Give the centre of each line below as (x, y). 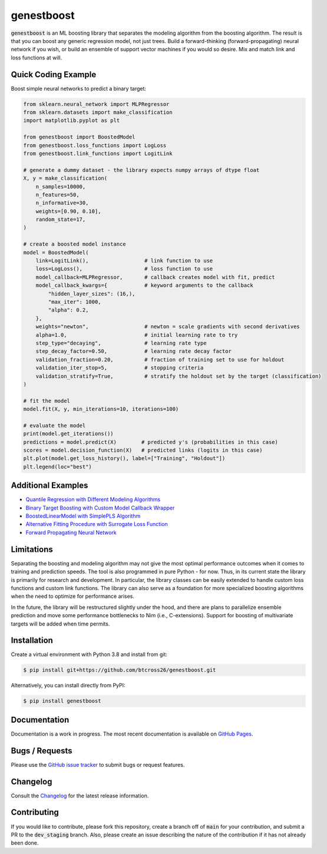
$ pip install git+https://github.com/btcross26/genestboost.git (120, 670)
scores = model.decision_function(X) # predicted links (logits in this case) (143, 450)
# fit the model (47, 401)
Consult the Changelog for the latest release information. (80, 796)
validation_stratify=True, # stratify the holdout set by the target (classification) (179, 376)
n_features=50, (57, 195)
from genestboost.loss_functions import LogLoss (95, 145)
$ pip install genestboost (62, 701)
